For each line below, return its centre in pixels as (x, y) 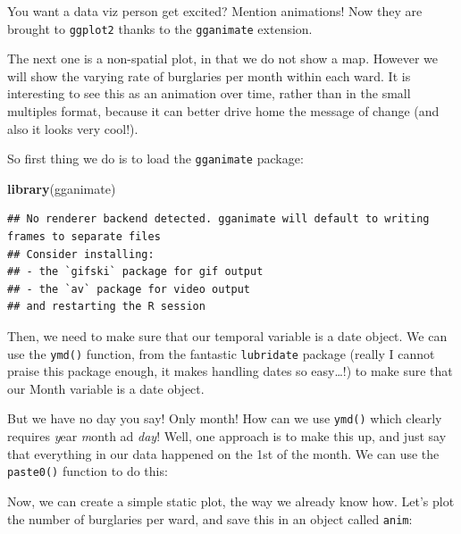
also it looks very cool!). (73, 128)
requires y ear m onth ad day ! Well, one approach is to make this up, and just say (227, 436)
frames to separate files (84, 237)
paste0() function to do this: (88, 471)
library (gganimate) (62, 188)
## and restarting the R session (106, 307)
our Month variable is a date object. (106, 388)
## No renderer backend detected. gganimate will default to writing (218, 219)
